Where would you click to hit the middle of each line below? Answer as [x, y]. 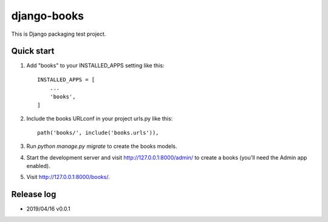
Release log [34, 194]
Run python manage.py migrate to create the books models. [102, 146]
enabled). [39, 166]
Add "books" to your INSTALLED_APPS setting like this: [95, 66]
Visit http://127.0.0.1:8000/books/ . [68, 177]
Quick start [33, 51]
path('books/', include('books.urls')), [98, 133]
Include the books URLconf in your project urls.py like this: [100, 119]
